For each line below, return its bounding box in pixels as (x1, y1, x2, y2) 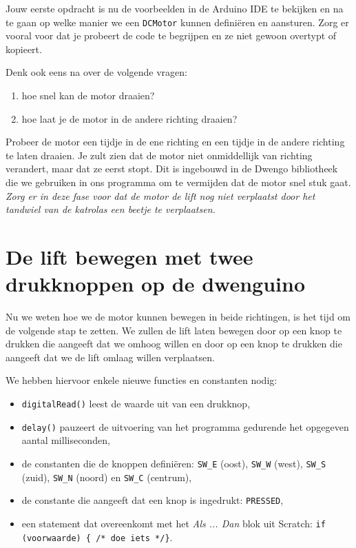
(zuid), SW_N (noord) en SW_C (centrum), (21, 469, 192, 484)
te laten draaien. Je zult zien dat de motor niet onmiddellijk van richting (6, 148, 313, 162)
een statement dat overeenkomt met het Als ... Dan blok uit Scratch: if (21, 516, 326, 530)
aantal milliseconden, (21, 433, 110, 447)
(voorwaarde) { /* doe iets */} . (21, 529, 173, 544)
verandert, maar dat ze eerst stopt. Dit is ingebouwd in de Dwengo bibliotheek (6, 161, 338, 176)
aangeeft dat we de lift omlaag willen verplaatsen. (6, 349, 215, 364)
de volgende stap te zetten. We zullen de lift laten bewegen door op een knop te (6, 323, 342, 337)
